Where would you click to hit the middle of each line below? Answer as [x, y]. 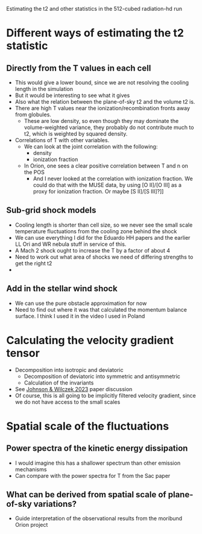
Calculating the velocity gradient [90, 340]
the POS [34, 172]
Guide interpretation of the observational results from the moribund [99, 518]
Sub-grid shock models [51, 210]
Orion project [31, 525]
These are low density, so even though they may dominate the [101, 121]
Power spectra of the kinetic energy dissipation [97, 448]
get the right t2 [33, 263]
